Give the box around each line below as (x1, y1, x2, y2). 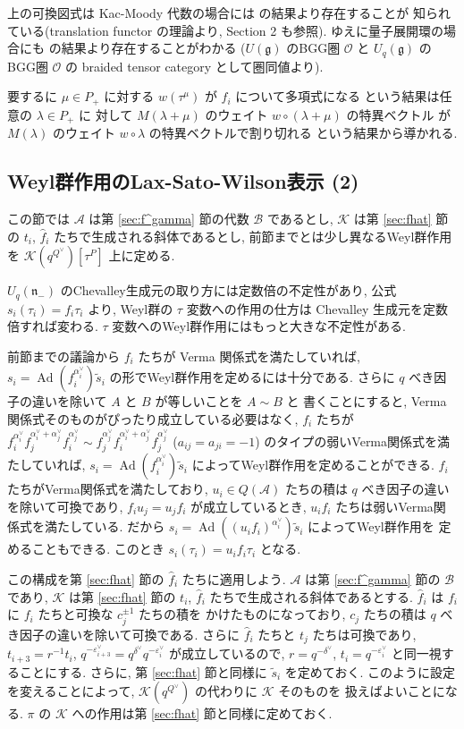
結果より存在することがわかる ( (61, 38, 246, 57)
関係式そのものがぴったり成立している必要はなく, (7, 409, 299, 428)
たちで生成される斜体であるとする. (209, 587, 413, 606)
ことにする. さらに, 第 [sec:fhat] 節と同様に (19, 662, 267, 681)
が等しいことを (155, 392, 243, 411)
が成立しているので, (168, 644, 285, 663)
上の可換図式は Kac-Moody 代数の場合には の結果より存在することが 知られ (7, 4, 451, 21)
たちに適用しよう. (181, 569, 286, 588)
